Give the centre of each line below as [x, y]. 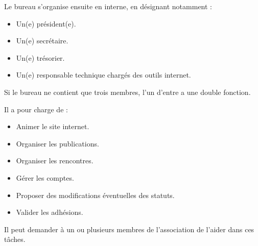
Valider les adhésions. [50, 212]
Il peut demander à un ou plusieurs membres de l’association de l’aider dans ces [129, 229]
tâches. [15, 239]
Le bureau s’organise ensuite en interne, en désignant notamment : [108, 6]
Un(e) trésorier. [40, 57]
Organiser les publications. [57, 143]
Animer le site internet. [53, 126]
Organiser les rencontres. [55, 161]
